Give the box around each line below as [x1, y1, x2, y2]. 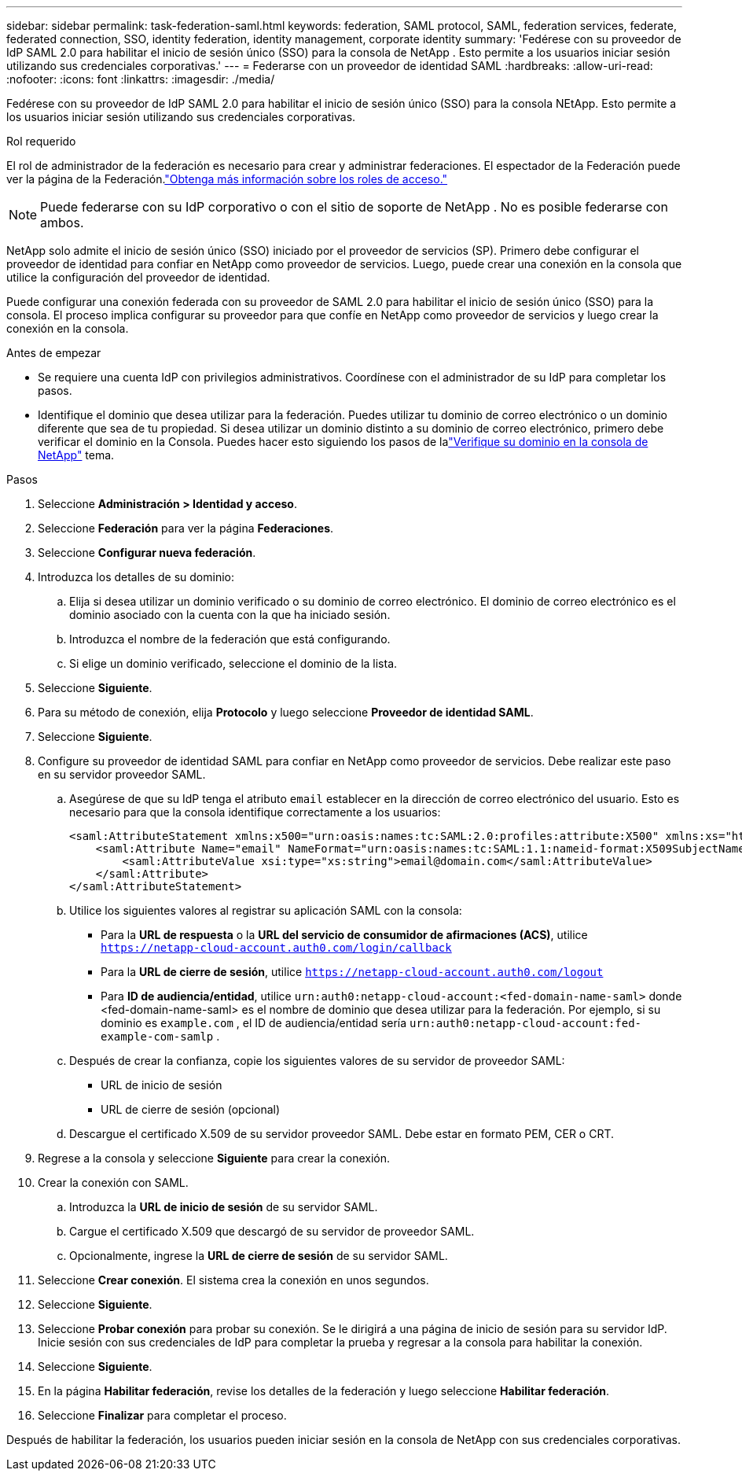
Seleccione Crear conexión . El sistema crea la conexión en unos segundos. [38, 1273, 429, 1287]
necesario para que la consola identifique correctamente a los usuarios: [69, 805, 441, 819]
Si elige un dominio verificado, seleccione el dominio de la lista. [69, 657, 398, 670]
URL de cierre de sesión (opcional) [101, 1103, 281, 1116]
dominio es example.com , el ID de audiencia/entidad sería [101, 1016, 407, 1029]
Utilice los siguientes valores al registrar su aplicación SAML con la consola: [69, 904, 462, 917]
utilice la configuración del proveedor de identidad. [6, 271, 270, 284]
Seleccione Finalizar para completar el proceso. [38, 1409, 287, 1422]
